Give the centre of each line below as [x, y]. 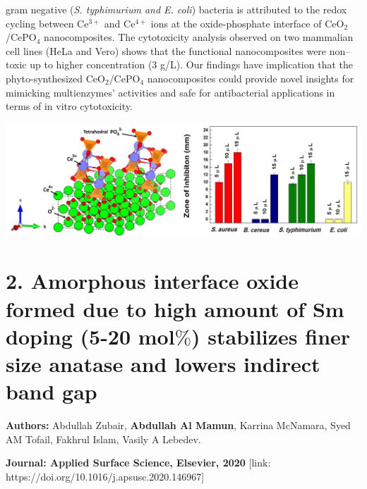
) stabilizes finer [271, 336]
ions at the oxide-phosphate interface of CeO [247, 23]
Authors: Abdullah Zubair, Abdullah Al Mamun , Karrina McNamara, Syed [178, 425]
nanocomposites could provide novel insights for [251, 78]
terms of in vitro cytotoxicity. [69, 106]
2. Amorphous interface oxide [152, 281]
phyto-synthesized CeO [55, 78]
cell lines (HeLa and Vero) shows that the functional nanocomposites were [166, 50]
